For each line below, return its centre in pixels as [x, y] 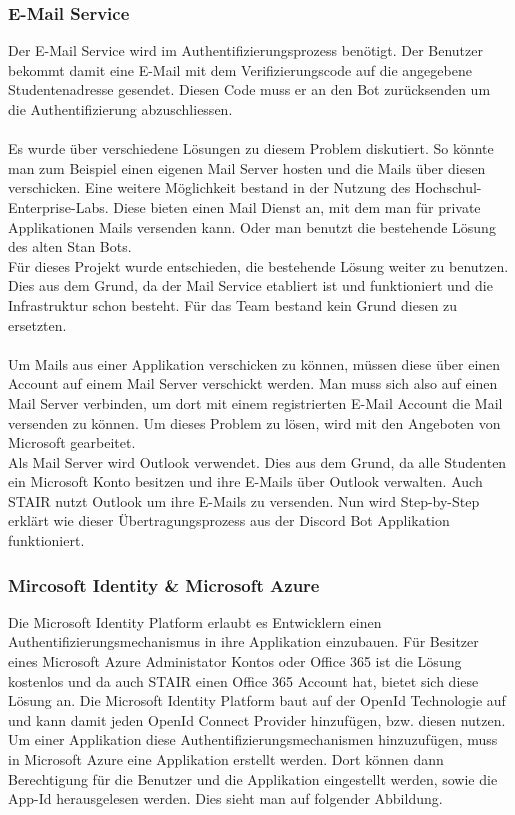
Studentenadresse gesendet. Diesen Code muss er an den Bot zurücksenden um [249, 89]
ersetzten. [37, 324]
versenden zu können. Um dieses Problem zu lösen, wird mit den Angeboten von [254, 422]
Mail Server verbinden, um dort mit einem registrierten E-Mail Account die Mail [255, 402]
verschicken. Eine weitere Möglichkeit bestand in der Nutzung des [209, 187]
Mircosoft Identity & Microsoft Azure [164, 584]
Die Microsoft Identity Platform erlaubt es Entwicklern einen [195, 621]
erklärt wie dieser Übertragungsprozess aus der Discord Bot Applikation [229, 520]
